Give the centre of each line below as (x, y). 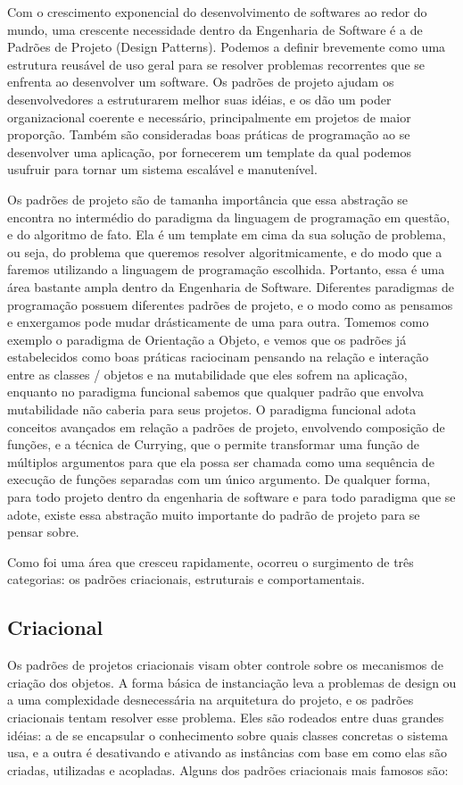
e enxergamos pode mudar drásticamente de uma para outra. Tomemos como (218, 322)
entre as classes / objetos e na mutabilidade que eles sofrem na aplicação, (207, 374)
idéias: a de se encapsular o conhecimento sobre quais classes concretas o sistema (227, 735)
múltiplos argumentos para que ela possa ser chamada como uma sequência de (221, 461)
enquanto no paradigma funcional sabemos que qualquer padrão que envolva (215, 392)
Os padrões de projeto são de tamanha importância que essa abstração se (208, 199)
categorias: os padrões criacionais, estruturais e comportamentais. (186, 579)
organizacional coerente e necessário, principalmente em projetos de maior (209, 117)
